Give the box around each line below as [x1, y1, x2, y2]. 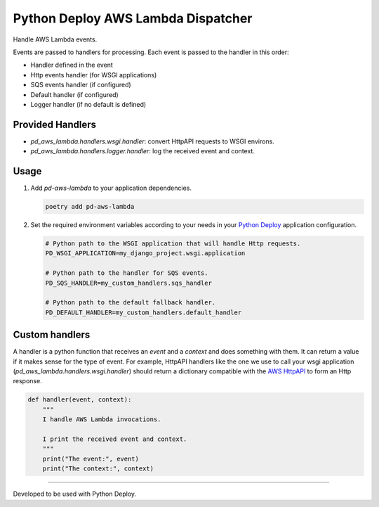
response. [13, 377, 42, 385]
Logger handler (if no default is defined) [30, 100, 147, 108]
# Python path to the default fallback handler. [45, 299, 216, 307]
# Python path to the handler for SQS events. [45, 269, 208, 277]
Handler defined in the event [30, 60, 114, 70]
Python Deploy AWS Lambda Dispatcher [13, 11, 253, 26]
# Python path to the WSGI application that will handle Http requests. [45, 240, 301, 248]
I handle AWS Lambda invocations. [42, 416, 161, 423]
